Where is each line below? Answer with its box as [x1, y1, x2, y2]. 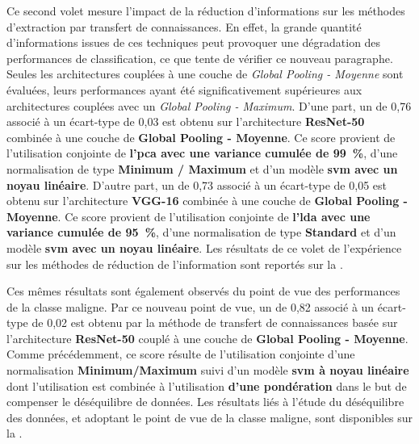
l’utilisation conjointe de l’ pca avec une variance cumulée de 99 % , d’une [6, 145, 398, 161]
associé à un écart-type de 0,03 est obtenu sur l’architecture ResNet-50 [6, 113, 365, 130]
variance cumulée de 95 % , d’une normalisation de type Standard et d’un [6, 224, 396, 241]
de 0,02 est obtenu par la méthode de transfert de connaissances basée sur [31, 314, 398, 331]
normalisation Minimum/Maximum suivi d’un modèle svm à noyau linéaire [6, 362, 409, 379]
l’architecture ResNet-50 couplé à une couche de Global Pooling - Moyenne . [6, 329, 409, 346]
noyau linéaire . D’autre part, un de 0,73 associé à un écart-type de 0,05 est [6, 176, 387, 193]
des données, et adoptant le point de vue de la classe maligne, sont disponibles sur [6, 408, 413, 425]
